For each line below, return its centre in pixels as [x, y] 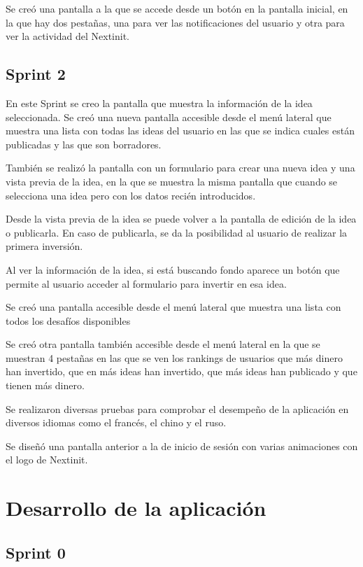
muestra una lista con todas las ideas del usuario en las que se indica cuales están [180, 131]
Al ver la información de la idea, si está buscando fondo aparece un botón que [173, 269]
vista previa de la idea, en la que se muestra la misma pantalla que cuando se [172, 181]
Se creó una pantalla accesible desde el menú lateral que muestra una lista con [173, 307]
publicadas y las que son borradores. [84, 144]
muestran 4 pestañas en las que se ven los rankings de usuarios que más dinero [174, 357]
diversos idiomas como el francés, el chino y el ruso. [116, 422]
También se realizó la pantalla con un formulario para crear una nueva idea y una [180, 168]
